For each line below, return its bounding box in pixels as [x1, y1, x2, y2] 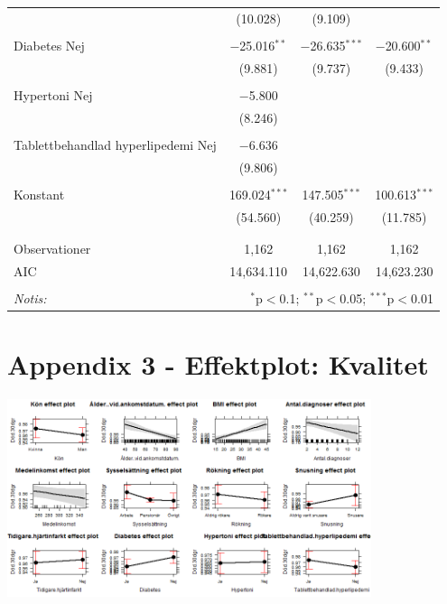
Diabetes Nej [14, 35, 85, 54]
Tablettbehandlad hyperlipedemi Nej [14, 135, 217, 153]
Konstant [14, 184, 65, 203]
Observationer [14, 238, 91, 257]
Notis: [14, 288, 47, 307]
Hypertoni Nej [14, 85, 93, 104]
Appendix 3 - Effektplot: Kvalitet [7, 346, 429, 383]
